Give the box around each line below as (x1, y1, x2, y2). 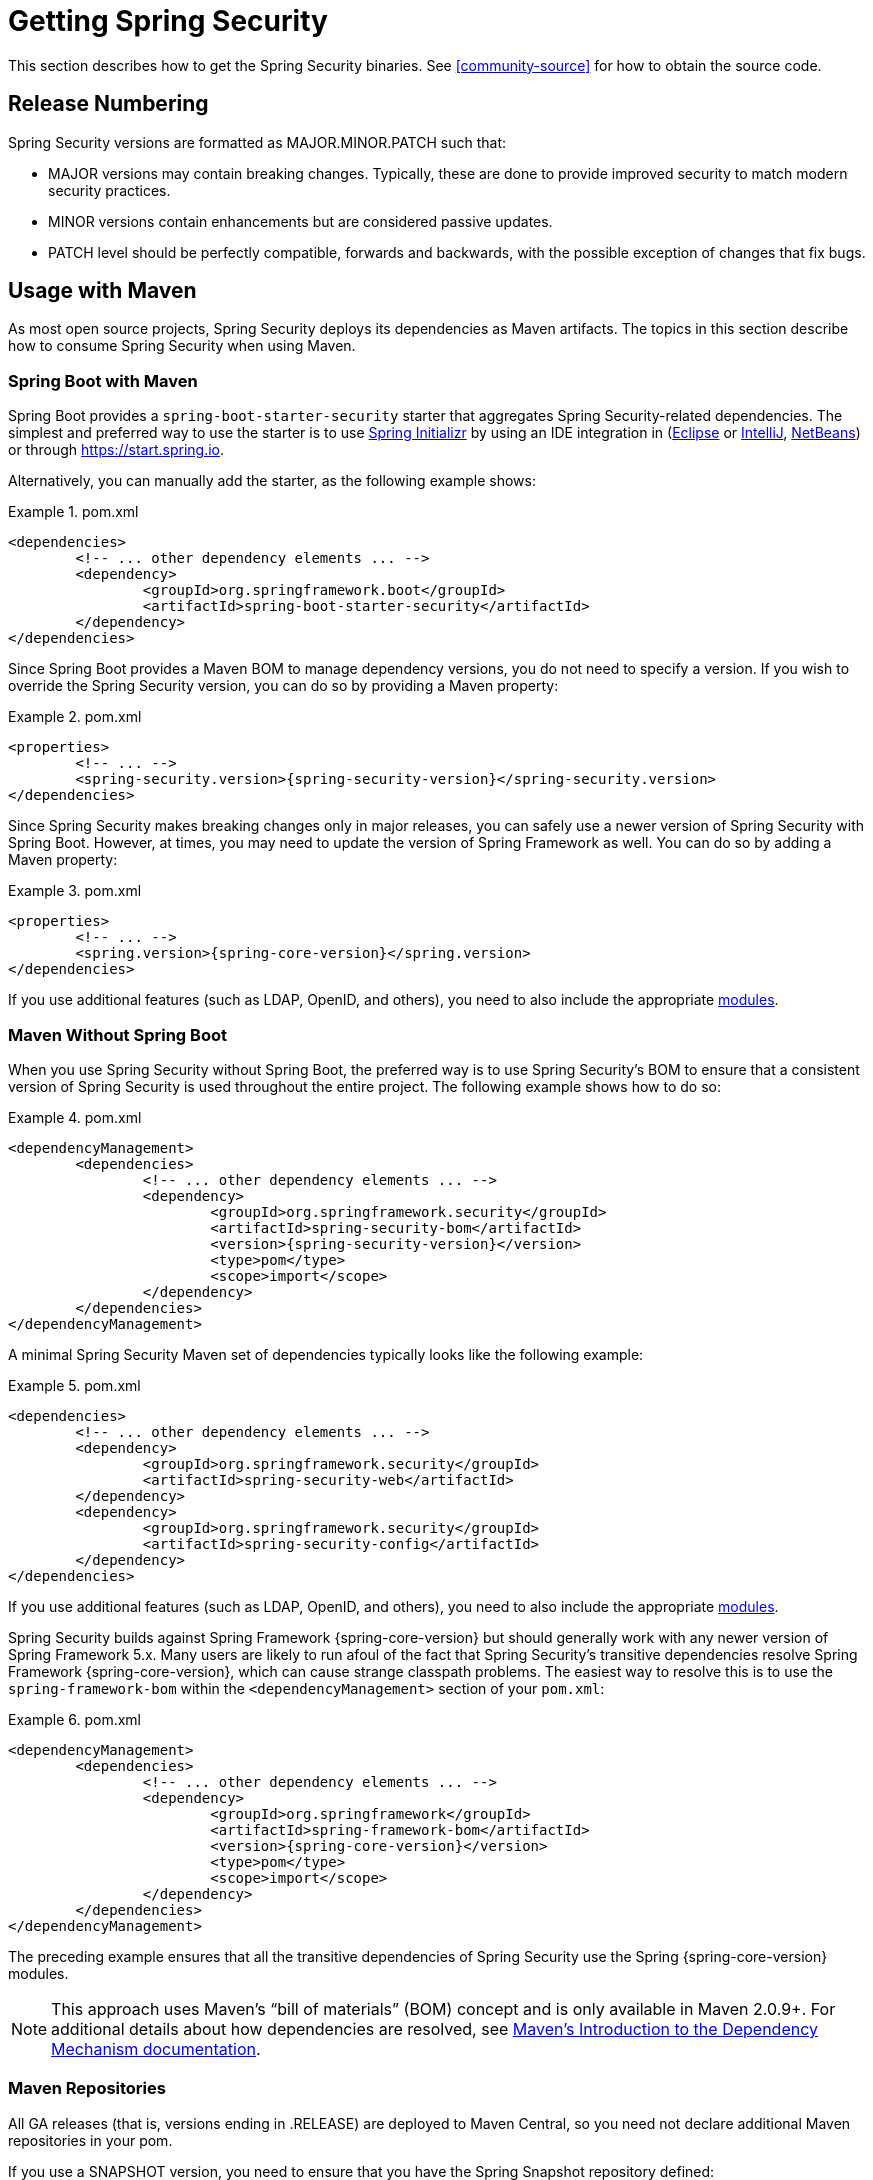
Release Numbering (8, 91, 209, 117)
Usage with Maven (8, 278, 197, 304)
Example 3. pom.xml (8, 882, 142, 900)
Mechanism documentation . (51, 2038, 261, 2059)
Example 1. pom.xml (8, 503, 139, 521)
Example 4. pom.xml (8, 1108, 142, 1126)
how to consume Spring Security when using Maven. (8, 337, 356, 355)
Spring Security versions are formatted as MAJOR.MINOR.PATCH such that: (8, 133, 507, 151)
